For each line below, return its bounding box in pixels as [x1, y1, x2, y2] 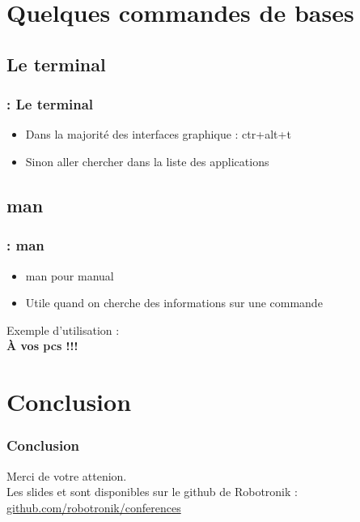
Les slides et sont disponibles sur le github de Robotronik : [6, 483, 298, 500]
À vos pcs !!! [6, 337, 78, 354]
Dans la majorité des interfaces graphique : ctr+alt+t [25, 126, 291, 143]
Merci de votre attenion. [6, 467, 127, 484]
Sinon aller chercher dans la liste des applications [25, 152, 269, 169]
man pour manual [25, 267, 114, 284]
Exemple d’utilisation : [6, 321, 120, 338]
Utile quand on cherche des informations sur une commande [25, 294, 323, 311]
